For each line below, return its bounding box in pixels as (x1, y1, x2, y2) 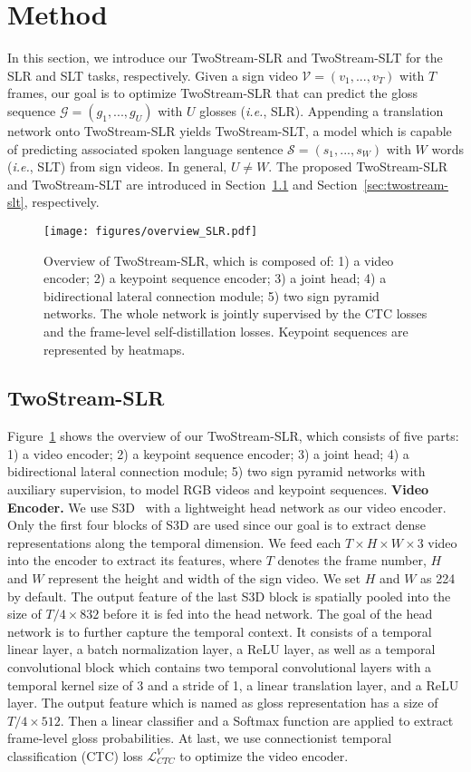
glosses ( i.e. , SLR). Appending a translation (199, 101, 444, 120)
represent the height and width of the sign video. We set (48, 569, 360, 588)
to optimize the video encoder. (179, 746, 349, 765)
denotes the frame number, (277, 551, 427, 570)
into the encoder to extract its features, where (7, 551, 263, 570)
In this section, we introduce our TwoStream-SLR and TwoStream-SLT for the (7, 48, 443, 67)
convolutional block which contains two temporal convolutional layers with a (7, 658, 432, 677)
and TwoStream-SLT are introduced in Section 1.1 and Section (7, 174, 358, 193)
